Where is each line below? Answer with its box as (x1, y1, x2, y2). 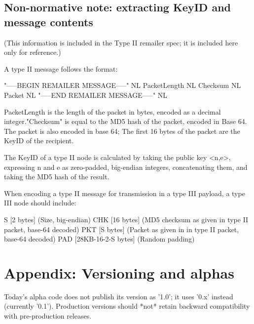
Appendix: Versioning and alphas (4, 262, 234, 283)
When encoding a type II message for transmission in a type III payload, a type (4, 188, 245, 198)
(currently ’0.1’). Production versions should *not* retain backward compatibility (4, 301, 250, 311)
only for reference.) (4, 47, 61, 57)
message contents (4, 14, 93, 29)
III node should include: (4, 198, 76, 208)
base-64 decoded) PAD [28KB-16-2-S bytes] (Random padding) (4, 234, 195, 244)
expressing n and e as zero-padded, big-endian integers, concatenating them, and (4, 162, 248, 172)
